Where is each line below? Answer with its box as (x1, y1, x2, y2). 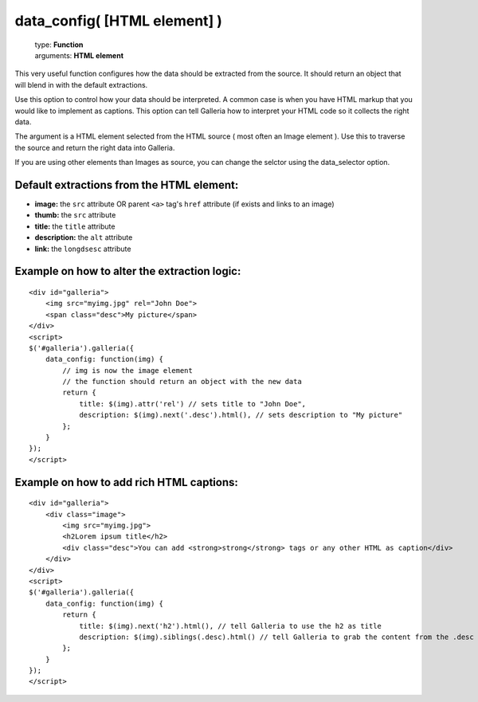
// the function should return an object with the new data (62, 377, 302, 386)
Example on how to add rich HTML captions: (14, 475, 239, 489)
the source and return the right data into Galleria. (14, 143, 175, 152)
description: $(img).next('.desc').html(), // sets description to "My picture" (79, 410, 403, 420)
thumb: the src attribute (34, 210, 116, 220)
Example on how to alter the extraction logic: (14, 265, 241, 278)
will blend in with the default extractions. (14, 80, 148, 89)
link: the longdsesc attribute (34, 244, 131, 253)
